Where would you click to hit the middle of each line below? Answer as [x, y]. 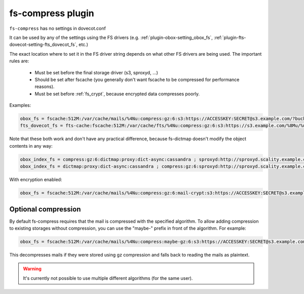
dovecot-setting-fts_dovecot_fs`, [44, 45]
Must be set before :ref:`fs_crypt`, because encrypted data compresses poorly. [117, 94]
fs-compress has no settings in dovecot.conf [58, 28]
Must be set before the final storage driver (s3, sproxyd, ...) [96, 72]
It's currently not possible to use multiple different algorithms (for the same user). [108, 278]
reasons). [45, 87]
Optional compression [45, 209]
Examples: [20, 105]
